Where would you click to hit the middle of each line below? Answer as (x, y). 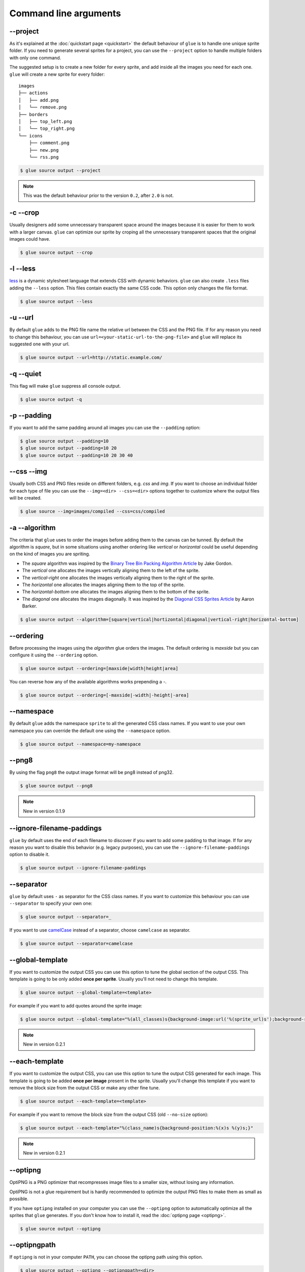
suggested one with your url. (39, 344)
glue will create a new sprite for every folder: (57, 74)
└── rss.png (44, 157)
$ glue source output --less (56, 301)
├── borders (33, 114)
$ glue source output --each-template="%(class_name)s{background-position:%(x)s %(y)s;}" (137, 1128)
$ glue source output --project (60, 170)
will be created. (25, 498)
